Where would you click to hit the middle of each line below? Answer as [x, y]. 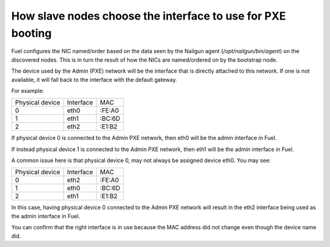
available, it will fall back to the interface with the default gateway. [94, 79]
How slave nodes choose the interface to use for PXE [149, 16]
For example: [28, 90]
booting [31, 33]
